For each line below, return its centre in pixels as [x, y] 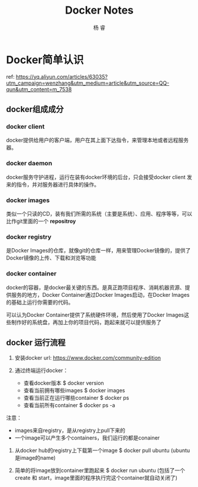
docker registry [29, 236]
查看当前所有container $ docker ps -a [69, 405]
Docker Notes [99, 10]
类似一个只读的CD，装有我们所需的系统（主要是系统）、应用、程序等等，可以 [99, 213]
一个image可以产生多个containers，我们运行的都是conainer [87, 438]
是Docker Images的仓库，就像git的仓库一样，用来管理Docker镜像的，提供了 [98, 251]
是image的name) [35, 458]
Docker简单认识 [45, 60]
